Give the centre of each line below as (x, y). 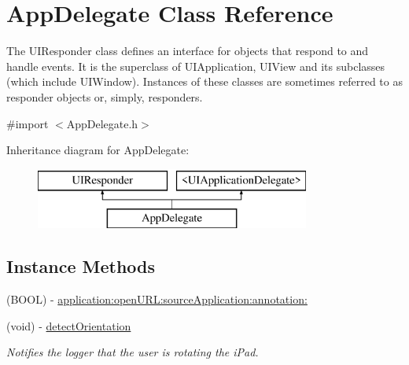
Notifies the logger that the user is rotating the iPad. (133, 352)
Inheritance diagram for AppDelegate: (98, 150)
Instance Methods (81, 266)
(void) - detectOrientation (69, 325)
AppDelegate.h (102, 123)
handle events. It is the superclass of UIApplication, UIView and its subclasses (196, 66)
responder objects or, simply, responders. (105, 96)
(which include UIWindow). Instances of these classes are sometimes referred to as (204, 81)
